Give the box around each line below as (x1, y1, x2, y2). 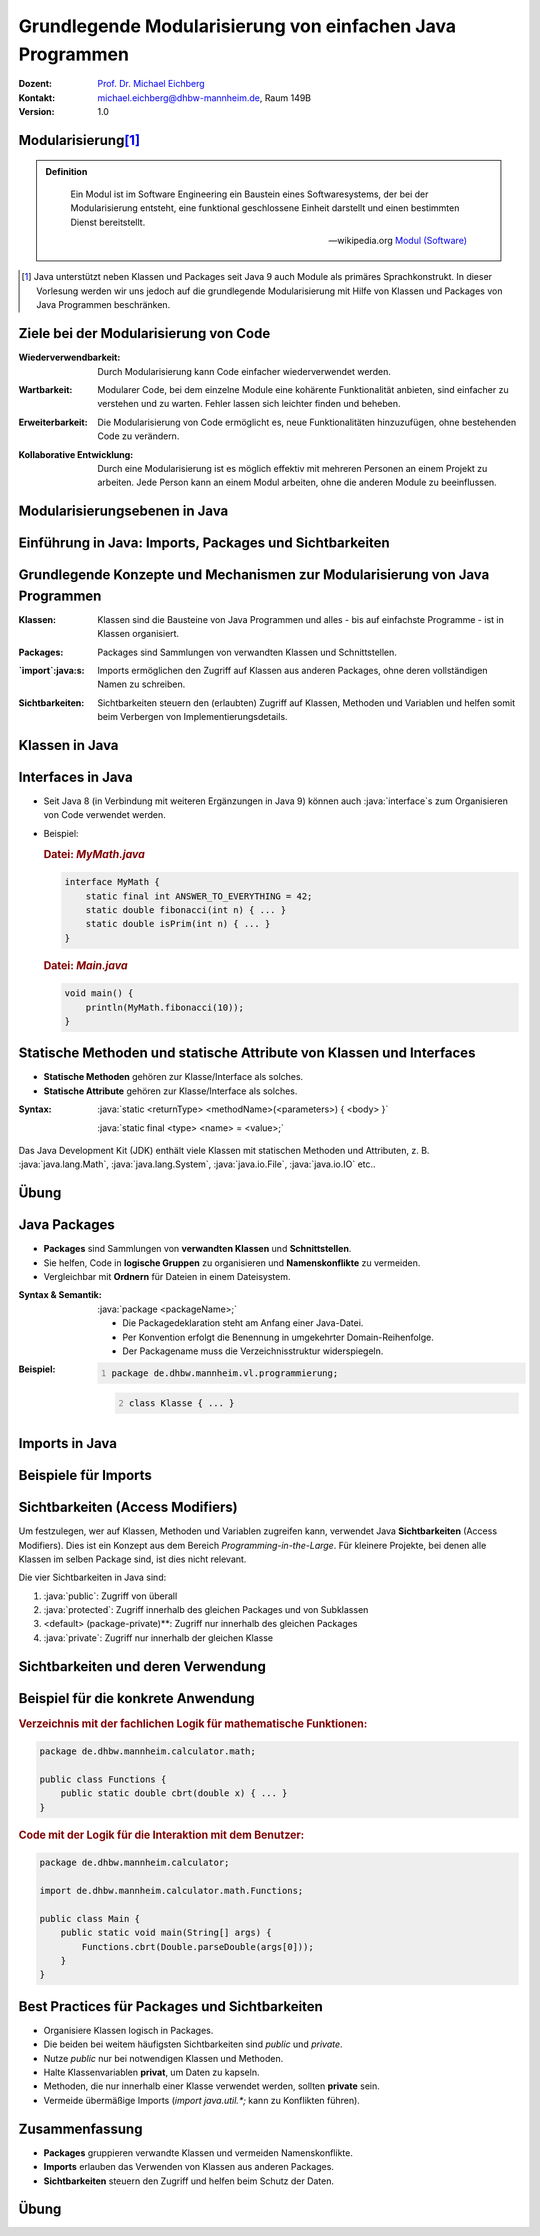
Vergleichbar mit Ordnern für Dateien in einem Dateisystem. (43, 1271, 291, 1283)
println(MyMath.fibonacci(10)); (85, 1001, 245, 1013)
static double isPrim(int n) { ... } (85, 918, 271, 930)
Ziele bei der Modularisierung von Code (18, 325, 271, 342)
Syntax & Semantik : (18, 1289, 102, 1301)
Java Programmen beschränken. (36, 299, 171, 311)
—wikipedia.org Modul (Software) (328, 235, 467, 247)
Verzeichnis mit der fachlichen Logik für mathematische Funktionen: (18, 1716, 368, 1730)
